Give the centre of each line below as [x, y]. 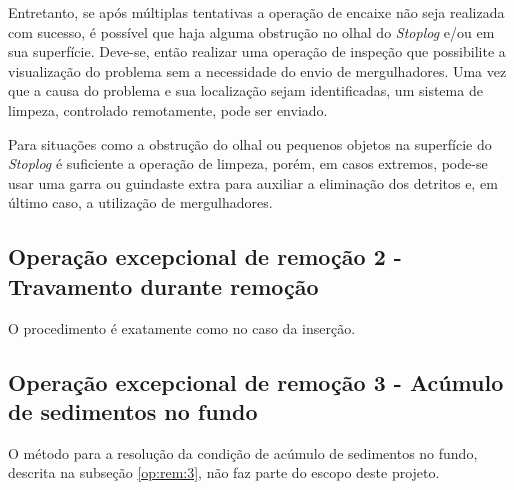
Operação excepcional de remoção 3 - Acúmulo [256, 381]
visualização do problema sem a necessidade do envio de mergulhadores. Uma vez [257, 70]
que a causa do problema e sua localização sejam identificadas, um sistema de [245, 90]
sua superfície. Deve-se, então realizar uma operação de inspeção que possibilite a [257, 51]
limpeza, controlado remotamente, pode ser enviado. [168, 109]
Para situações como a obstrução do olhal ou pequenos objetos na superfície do [250, 143]
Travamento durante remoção [163, 285]
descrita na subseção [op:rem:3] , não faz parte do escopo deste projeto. [224, 472]
